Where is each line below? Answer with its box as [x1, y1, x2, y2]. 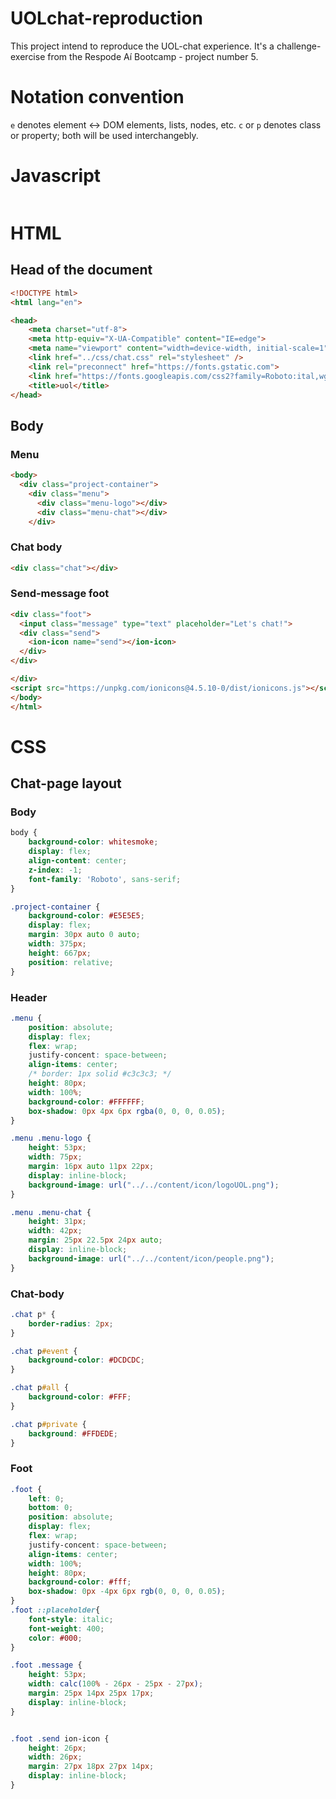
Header [10, 990, 48, 1004]
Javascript [10, 165, 102, 187]
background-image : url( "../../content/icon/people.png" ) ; [28, 1253, 275, 1264]
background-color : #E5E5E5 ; [28, 911, 145, 921]
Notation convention [10, 86, 185, 109]
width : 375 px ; [28, 939, 87, 949]
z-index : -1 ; [28, 865, 83, 875]
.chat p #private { [10, 1419, 87, 1429]
